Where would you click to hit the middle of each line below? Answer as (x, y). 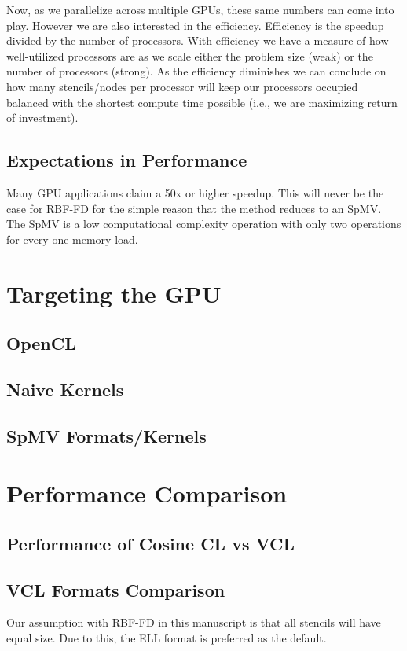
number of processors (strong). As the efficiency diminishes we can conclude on (196, 71)
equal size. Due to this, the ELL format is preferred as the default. (167, 638)
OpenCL (41, 343)
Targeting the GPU (114, 293)
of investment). (42, 118)
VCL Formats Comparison (116, 589)
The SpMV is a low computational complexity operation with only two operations (204, 224)
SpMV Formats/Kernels (106, 435)
